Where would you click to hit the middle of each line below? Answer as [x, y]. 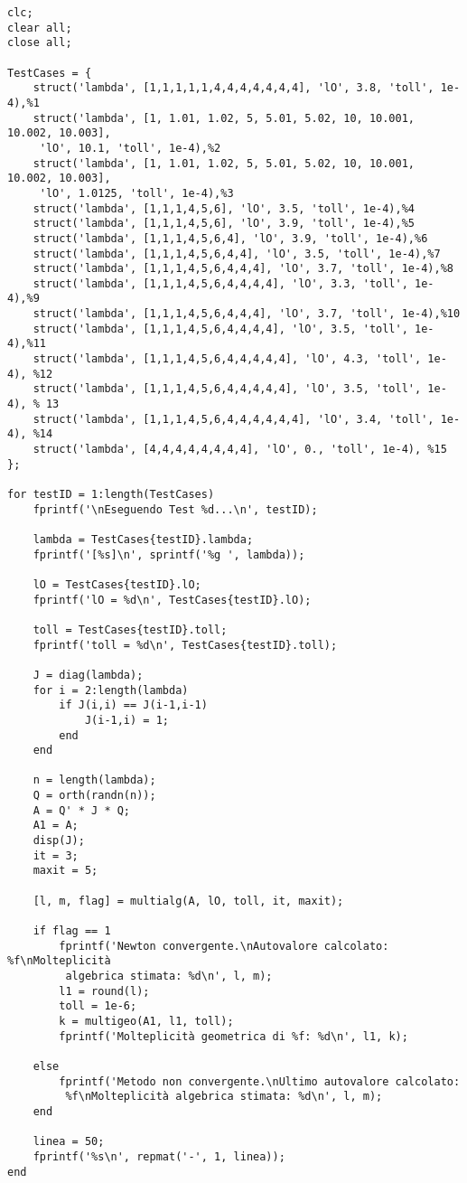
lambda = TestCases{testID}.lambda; [143, 539]
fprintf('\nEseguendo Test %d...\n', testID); [175, 509]
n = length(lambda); [94, 780]
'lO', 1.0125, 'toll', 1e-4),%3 [136, 193]
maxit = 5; [65, 871]
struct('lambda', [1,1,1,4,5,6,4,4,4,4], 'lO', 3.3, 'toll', [220, 283]
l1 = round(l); [104, 991]
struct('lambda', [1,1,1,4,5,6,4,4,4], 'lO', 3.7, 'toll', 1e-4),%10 [247, 314]
